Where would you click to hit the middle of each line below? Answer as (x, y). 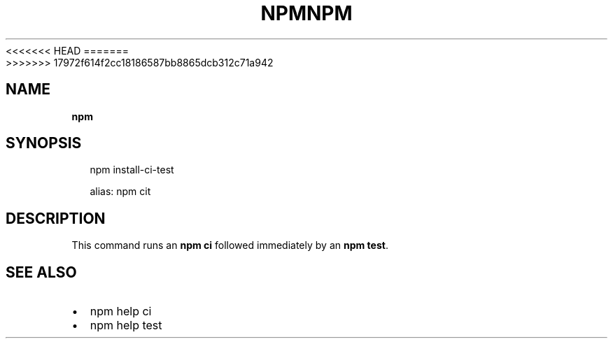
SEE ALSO (41, 272)
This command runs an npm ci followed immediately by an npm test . (230, 245)
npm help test (126, 325)
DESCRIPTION (56, 218)
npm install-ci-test (132, 170)
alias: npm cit (120, 192)
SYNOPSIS (44, 143)
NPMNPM (306, 13)
